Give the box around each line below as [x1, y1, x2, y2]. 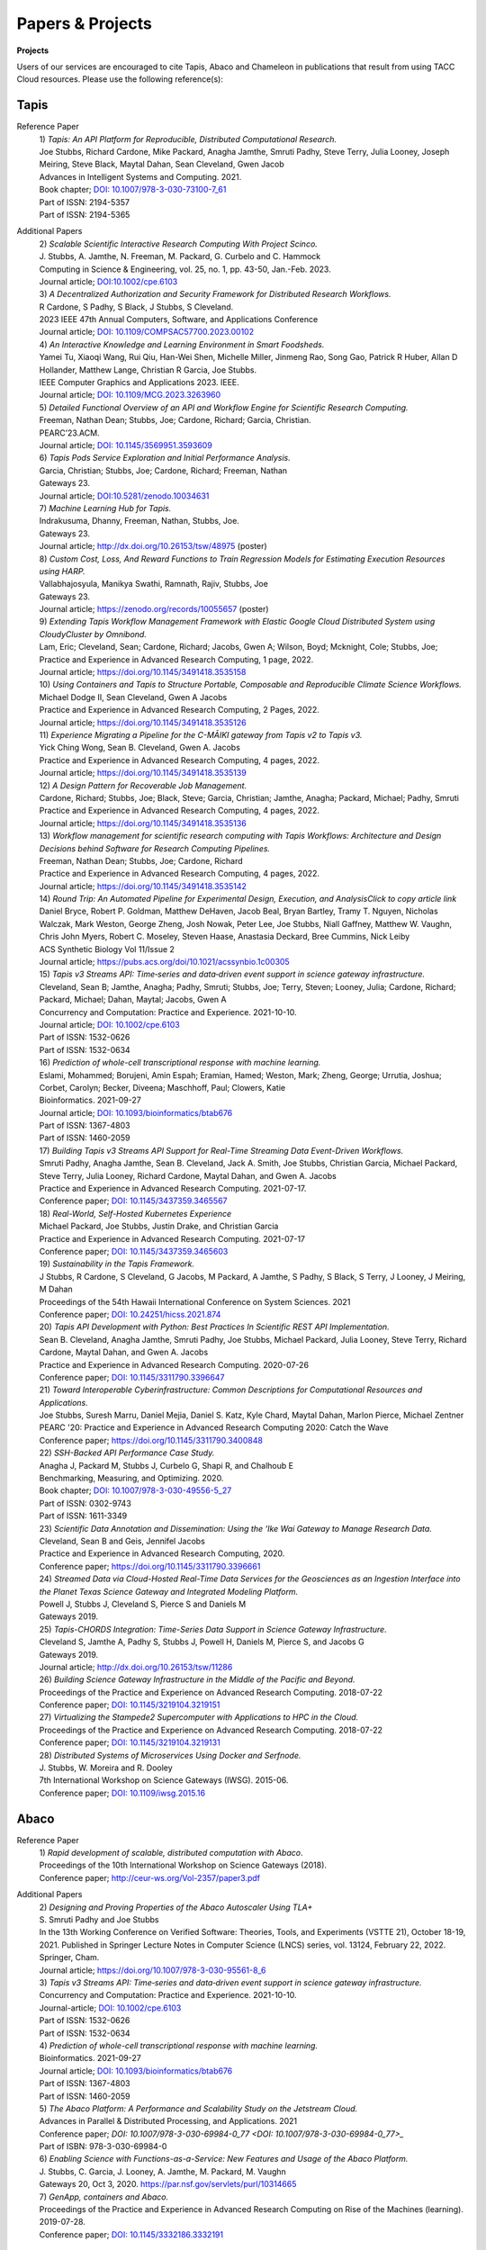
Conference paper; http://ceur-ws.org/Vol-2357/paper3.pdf [39, 1872, 261, 1883]
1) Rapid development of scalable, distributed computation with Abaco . [39, 1848, 303, 1858]
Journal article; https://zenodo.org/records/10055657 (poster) [39, 604, 269, 615]
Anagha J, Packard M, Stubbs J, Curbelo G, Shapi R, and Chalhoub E [39, 1460, 294, 1471]
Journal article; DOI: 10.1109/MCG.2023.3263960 [39, 390, 221, 400]
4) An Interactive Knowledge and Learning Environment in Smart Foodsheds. [39, 338, 325, 350]
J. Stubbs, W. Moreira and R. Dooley [39, 1762, 173, 1773]
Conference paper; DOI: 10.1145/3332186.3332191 [39, 2228, 224, 2240]
